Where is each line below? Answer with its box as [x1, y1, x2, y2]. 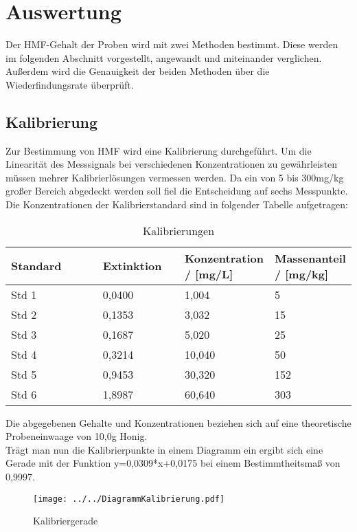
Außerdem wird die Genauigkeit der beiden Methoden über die [5, 64, 270, 78]
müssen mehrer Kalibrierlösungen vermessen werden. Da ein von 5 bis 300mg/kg [5, 170, 344, 184]
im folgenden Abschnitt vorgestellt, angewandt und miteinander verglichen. [5, 50, 322, 65]
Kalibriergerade [33, 513, 98, 528]
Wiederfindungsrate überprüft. [5, 77, 134, 91]
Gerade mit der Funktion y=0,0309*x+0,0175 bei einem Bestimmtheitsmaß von [5, 456, 341, 470]
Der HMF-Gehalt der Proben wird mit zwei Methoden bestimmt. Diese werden [5, 37, 338, 52]
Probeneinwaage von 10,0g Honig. [5, 429, 148, 443]
